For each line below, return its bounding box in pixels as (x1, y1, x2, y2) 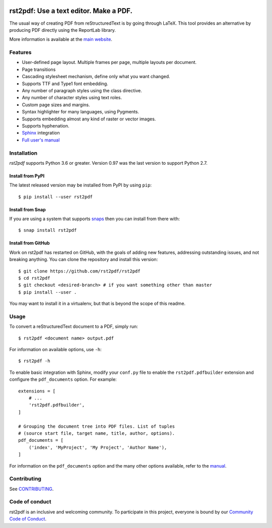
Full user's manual (22, 137, 60, 143)
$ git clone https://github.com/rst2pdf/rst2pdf (18, 268, 141, 274)
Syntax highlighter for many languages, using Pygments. (22, 109, 140, 115)
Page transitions (22, 66, 56, 73)
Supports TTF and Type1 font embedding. (22, 81, 108, 87)
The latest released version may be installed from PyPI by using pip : (9, 182, 152, 188)
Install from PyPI (9, 173, 45, 179)
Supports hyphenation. (22, 122, 70, 128)
